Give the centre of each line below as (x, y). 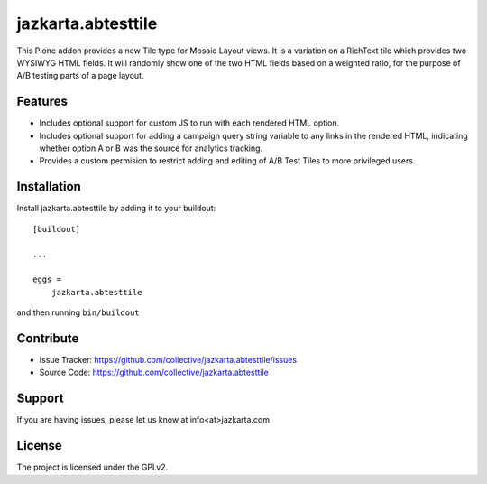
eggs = (47, 279)
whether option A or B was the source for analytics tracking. (151, 148)
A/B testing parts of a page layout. (80, 76)
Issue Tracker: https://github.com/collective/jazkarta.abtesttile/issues (168, 359)
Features (42, 102)
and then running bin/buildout (78, 312)
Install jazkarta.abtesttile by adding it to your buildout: (116, 209)
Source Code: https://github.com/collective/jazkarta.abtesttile (154, 372)
